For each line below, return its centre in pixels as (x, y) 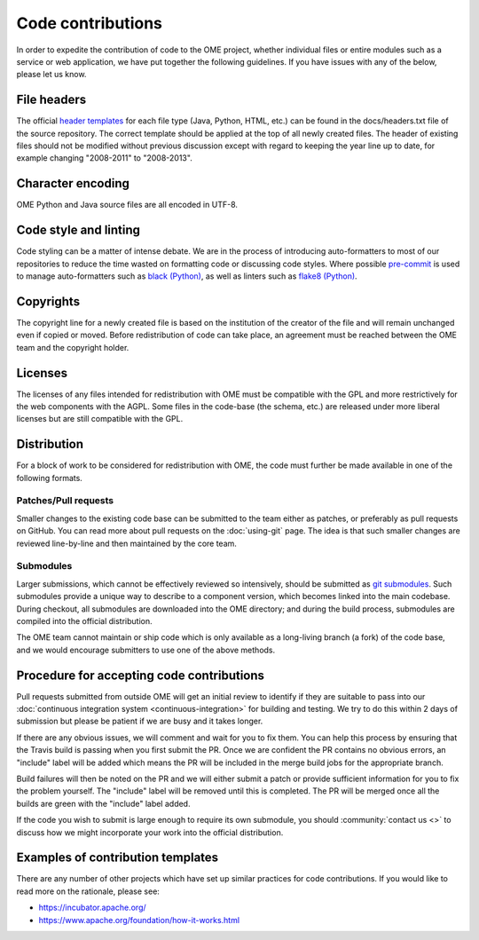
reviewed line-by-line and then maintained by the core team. (126, 543)
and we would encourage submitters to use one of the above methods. (146, 650)
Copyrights (48, 301)
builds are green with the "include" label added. (103, 803)
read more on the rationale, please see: (88, 891)
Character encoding (73, 183)
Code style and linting (79, 230)
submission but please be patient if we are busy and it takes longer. (140, 721)
